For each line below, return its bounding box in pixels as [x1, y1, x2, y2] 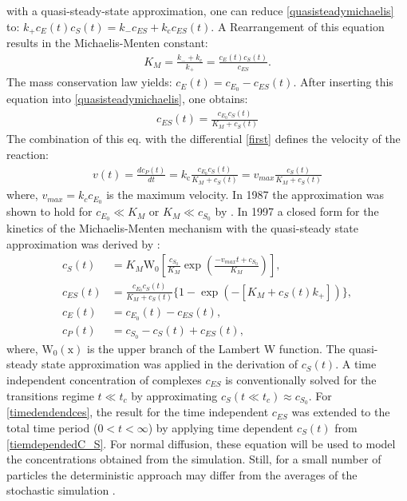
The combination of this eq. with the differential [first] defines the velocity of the [6, 130, 401, 147]
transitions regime [6, 387, 94, 404]
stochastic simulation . [6, 482, 116, 499]
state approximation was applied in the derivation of [41, 356, 298, 372]
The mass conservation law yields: [6, 74, 172, 90]
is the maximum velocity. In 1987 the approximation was [106, 186, 384, 203]
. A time [335, 356, 377, 372]
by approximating [131, 387, 218, 404]
